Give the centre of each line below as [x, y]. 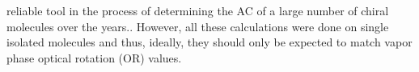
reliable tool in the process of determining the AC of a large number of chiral [198, 10]
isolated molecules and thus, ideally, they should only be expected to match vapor [209, 42]
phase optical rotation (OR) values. [94, 57]
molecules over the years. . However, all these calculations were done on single [198, 26]
